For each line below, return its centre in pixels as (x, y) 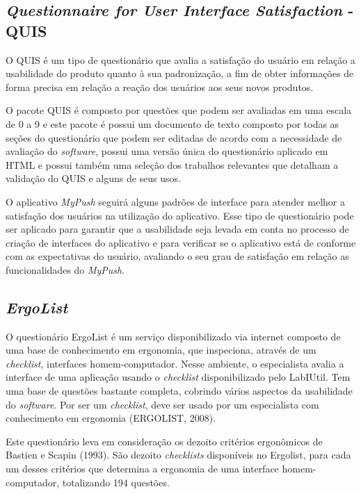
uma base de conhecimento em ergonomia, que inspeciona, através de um (161, 350)
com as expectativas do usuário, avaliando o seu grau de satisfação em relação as (177, 256)
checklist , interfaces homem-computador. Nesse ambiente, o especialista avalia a (175, 363)
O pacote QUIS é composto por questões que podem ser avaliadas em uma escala (179, 110)
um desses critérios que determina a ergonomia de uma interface (142, 469)
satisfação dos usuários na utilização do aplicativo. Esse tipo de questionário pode (180, 215)
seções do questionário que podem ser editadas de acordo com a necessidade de (174, 137)
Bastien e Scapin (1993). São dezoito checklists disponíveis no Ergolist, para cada (178, 455)
